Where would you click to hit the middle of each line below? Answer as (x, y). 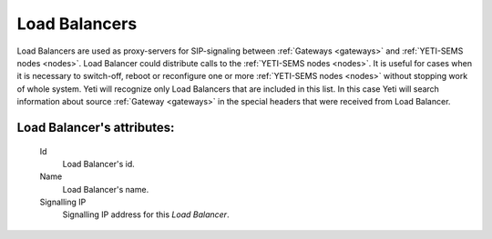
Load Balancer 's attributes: (96, 127)
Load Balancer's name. (106, 189)
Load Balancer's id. (99, 164)
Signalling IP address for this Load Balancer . (146, 214)
